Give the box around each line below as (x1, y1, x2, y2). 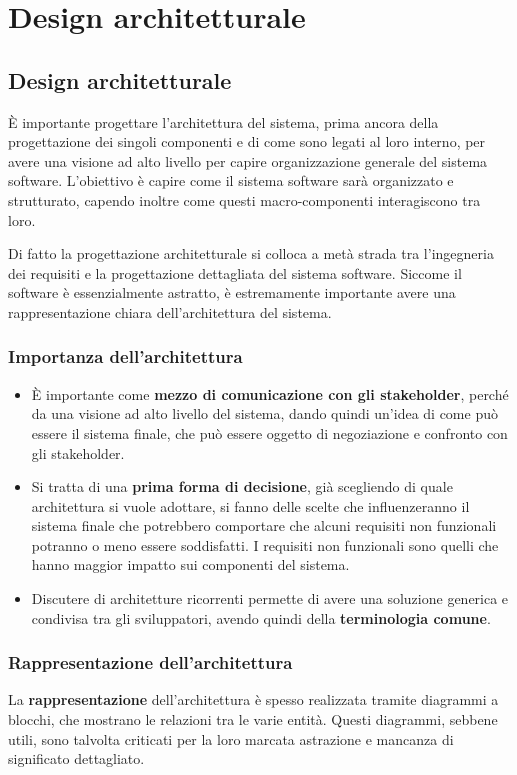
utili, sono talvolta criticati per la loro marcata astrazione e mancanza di (8, 728, 454, 749)
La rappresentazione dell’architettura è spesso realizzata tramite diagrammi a (8, 689, 499, 710)
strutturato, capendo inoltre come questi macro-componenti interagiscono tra (8, 189, 481, 210)
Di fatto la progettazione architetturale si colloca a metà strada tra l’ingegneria (8, 243, 494, 264)
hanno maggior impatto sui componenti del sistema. (31, 554, 350, 575)
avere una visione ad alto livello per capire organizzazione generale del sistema (8, 150, 488, 171)
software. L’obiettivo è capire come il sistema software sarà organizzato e (8, 170, 454, 191)
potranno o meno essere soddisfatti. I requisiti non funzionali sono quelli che (31, 534, 499, 555)
